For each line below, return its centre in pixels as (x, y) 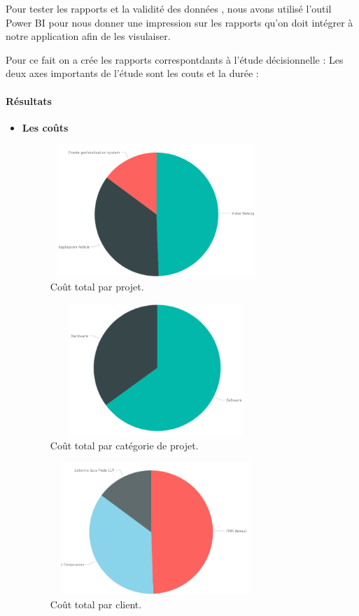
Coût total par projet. (97, 286)
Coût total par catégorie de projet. (124, 446)
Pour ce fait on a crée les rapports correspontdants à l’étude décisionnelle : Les (175, 59)
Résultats (29, 100)
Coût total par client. (96, 604)
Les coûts (45, 127)
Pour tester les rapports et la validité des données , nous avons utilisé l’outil (169, 8)
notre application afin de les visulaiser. (88, 36)
